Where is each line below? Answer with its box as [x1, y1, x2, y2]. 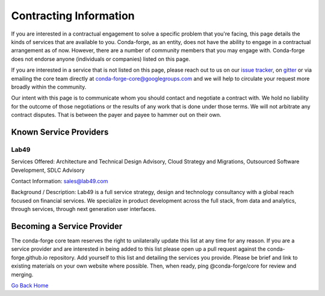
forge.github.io [11, 254, 48, 261]
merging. [11, 271, 34, 278]
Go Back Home [11, 282, 49, 289]
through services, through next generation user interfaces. [11, 206, 156, 213]
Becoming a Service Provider [11, 221, 123, 231]
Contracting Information [11, 9, 135, 22]
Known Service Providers [11, 127, 109, 137]
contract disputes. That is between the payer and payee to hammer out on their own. [11, 112, 222, 119]
